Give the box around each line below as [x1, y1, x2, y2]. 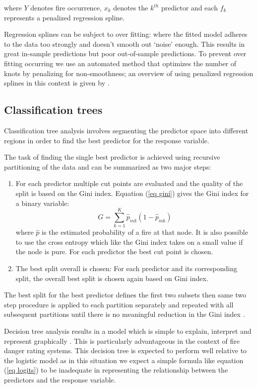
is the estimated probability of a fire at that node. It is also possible [41, 227, 248, 237]
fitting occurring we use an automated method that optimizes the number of [4, 58, 237, 68]
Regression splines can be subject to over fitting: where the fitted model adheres [4, 29, 248, 39]
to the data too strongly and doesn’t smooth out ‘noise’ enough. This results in [4, 38, 245, 49]
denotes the [113, 2, 148, 12]
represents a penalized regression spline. [4, 12, 125, 22]
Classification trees [4, 102, 103, 117]
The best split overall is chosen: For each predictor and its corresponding [15, 263, 237, 274]
